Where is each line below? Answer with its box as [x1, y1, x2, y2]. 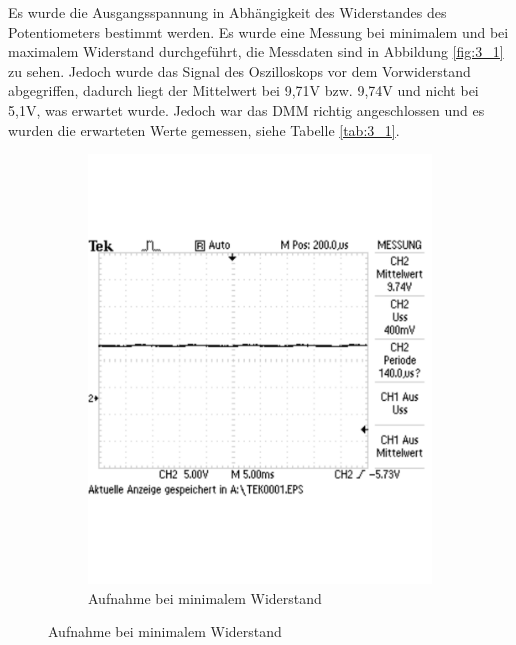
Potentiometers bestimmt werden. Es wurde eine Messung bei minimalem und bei [8, 21, 509, 42]
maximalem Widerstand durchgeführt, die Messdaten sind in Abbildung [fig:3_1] [8, 41, 504, 62]
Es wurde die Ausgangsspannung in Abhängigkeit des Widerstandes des [8, 2, 447, 22]
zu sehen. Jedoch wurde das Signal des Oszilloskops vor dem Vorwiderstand [8, 60, 471, 81]
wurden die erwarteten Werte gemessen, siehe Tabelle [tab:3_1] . [8, 119, 400, 140]
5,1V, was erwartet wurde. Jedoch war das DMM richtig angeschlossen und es [8, 99, 485, 120]
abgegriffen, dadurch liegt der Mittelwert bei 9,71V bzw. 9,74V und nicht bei [8, 80, 479, 101]
